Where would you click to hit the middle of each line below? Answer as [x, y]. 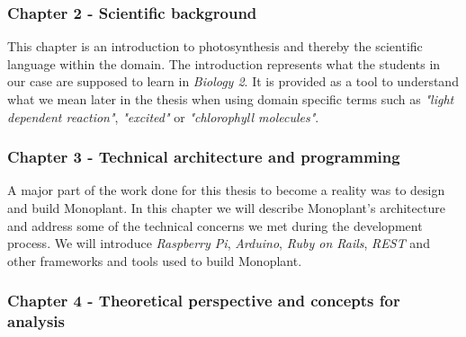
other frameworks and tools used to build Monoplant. [155, 260]
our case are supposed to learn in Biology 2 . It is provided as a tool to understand [233, 81]
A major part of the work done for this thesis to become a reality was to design [226, 190]
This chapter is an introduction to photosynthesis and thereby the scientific [215, 46]
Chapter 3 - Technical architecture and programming [204, 157]
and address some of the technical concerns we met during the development [215, 225]
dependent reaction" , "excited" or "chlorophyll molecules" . [163, 116]
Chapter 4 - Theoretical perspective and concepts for [204, 301]
